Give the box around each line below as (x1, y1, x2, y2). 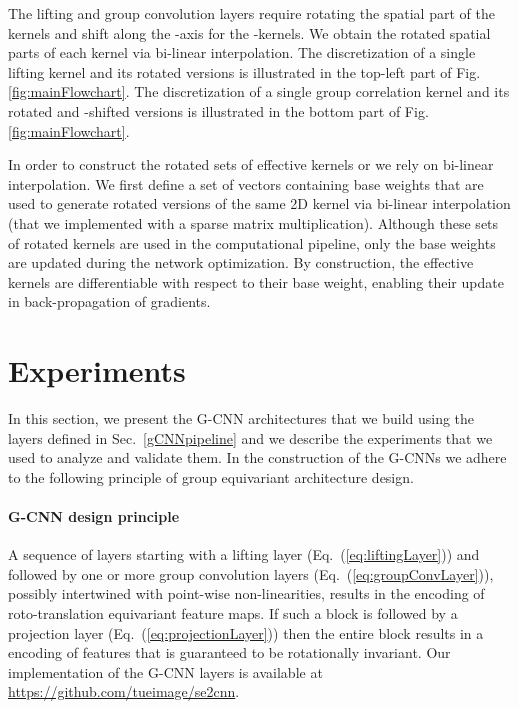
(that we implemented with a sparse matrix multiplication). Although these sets (8, 212, 499, 233)
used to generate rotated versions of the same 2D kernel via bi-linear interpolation (8, 193, 511, 214)
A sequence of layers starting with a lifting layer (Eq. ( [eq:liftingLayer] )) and (8, 544, 480, 565)
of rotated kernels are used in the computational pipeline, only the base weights (8, 232, 496, 253)
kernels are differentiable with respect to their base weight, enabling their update (8, 271, 504, 292)
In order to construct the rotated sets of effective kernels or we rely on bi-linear (8, 154, 494, 175)
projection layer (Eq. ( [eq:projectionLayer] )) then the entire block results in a (8, 622, 484, 643)
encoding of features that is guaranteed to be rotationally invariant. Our (8, 642, 451, 663)
